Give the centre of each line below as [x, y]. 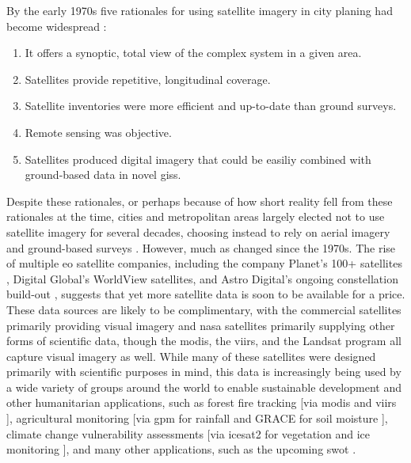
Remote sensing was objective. [98, 132]
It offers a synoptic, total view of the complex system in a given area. [193, 53]
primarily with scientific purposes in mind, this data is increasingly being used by [204, 372]
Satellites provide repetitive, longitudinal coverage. [148, 79]
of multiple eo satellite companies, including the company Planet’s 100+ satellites [204, 263]
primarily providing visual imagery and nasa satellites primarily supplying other [201, 325]
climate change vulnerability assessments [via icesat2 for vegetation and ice [188, 433]
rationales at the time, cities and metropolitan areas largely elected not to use [196, 216]
